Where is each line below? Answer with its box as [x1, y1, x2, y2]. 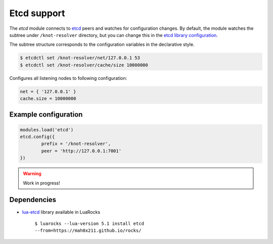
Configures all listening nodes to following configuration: [9, 75, 127, 81]
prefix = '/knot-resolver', [41, 141, 111, 147]
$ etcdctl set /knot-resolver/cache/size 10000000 [20, 62, 149, 68]
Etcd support [9, 8, 65, 19]
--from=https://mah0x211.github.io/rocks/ [34, 228, 142, 233]
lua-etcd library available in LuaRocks [22, 209, 101, 215]
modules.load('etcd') [20, 127, 74, 132]
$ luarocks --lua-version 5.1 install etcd [34, 220, 144, 226]
